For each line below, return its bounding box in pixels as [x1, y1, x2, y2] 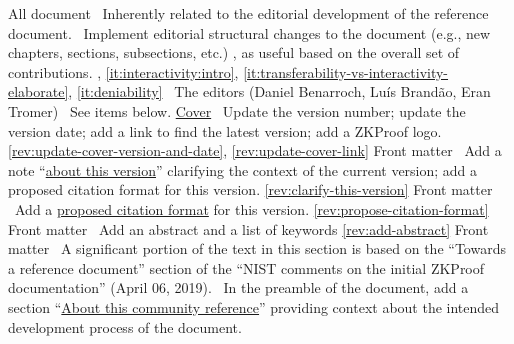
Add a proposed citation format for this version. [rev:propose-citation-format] [14, 198, 489, 219]
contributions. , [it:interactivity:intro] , [8, 61, 239, 82]
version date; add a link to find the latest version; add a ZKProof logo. [8, 120, 442, 141]
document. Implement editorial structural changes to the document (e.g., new [8, 22, 491, 43]
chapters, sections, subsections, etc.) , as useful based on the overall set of [8, 42, 460, 63]
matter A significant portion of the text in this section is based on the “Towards [8, 238, 506, 259]
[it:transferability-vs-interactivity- [243, 61, 449, 82]
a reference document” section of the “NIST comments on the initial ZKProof [8, 257, 485, 278]
